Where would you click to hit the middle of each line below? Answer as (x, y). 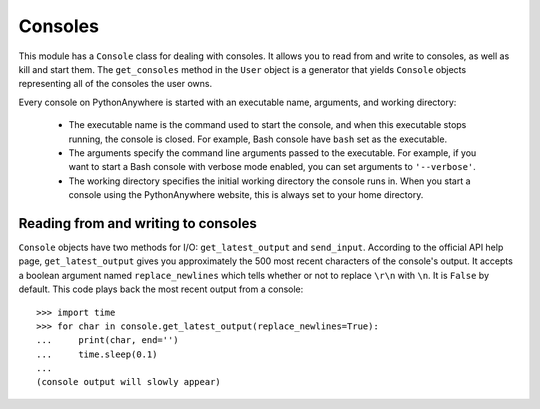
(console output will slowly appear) (129, 382)
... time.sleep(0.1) (97, 354)
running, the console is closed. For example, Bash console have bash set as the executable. (258, 139)
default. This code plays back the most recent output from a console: (161, 289)
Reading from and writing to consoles (137, 223)
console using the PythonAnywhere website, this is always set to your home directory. (246, 195)
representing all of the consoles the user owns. (115, 84)
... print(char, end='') (107, 340)
